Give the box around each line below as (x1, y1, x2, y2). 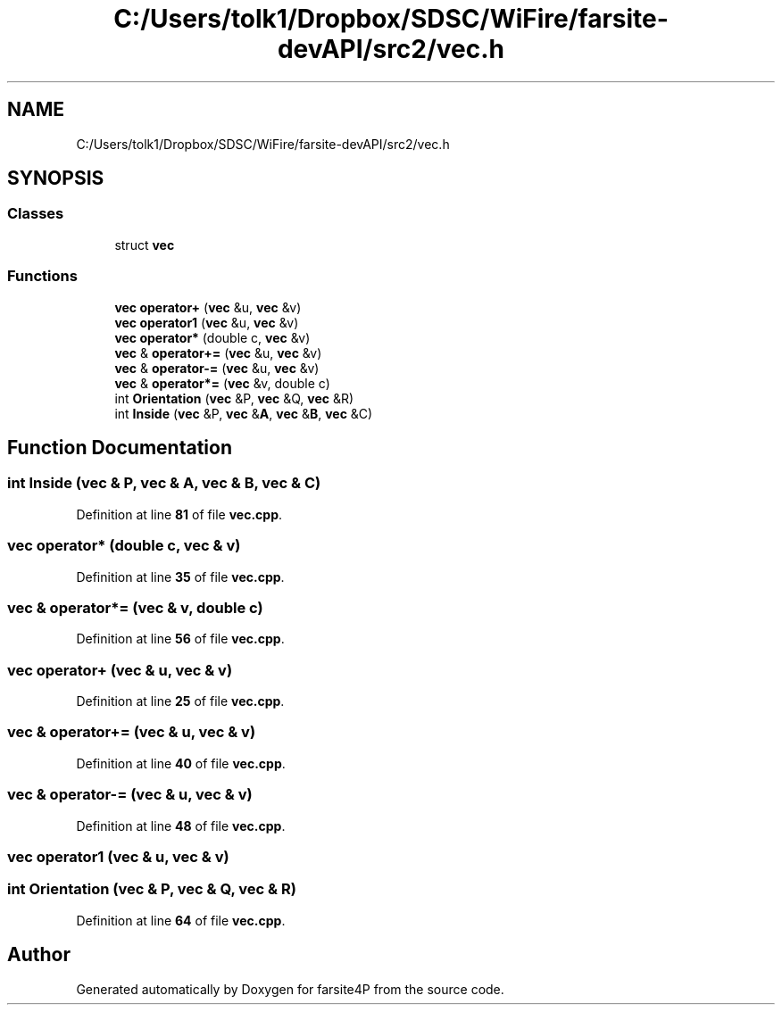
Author (7, 943, 71, 966)
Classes (7, 204, 64, 223)
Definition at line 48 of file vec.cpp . (76, 817, 286, 834)
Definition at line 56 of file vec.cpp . (76, 631, 285, 647)
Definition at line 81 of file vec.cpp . (76, 506, 283, 522)
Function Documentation (7, 435, 232, 459)
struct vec (114, 236, 175, 253)
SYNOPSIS (7, 167, 104, 190)
